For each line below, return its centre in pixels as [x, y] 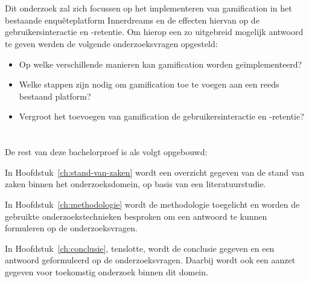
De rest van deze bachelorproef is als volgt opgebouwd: [106, 152]
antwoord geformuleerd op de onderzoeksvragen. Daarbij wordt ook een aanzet [150, 260]
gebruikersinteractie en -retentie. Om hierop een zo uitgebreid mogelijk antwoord [154, 32]
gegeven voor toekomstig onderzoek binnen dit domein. [107, 271]
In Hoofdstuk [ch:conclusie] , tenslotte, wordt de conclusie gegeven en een [140, 248]
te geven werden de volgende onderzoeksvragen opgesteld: [111, 43]
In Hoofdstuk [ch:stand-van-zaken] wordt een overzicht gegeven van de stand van [155, 172]
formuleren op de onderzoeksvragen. [71, 228]
